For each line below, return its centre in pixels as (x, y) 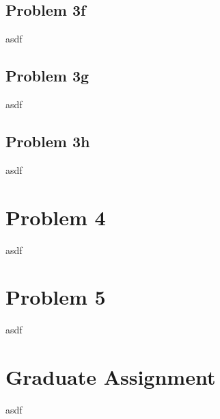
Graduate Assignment (111, 377)
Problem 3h (48, 141)
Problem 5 (56, 297)
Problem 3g (47, 76)
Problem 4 (56, 217)
